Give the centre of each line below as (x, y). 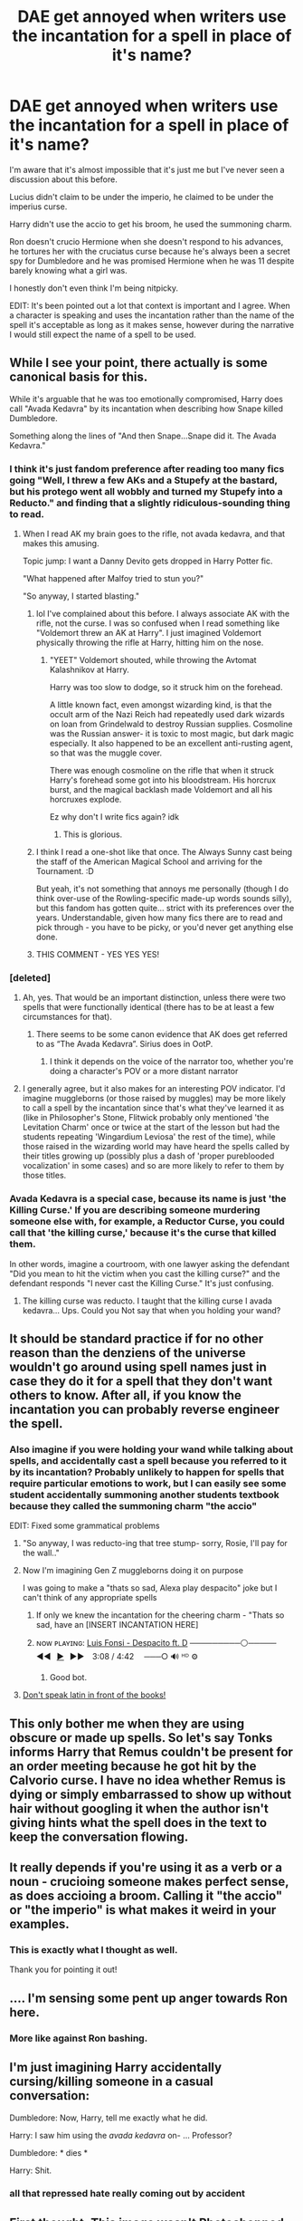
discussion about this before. (63, 179)
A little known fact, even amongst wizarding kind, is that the (161, 705)
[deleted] (30, 977)
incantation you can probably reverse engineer (145, 1410)
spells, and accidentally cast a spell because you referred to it (148, 1460)
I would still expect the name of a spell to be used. (103, 334)
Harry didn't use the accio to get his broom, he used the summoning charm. (151, 224)
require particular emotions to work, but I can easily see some (148, 1483)
